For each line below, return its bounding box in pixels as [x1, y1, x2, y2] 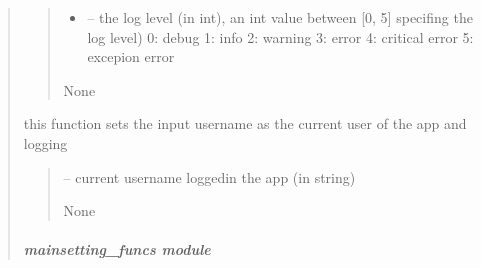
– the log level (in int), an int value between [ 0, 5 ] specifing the [87, 7, 473, 27]
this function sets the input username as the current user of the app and [23, 113, 467, 134]
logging [23, 132, 68, 153]
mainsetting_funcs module [23, 239, 211, 260]
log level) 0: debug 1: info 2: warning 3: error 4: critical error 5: [87, 26, 474, 47]
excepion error [87, 46, 175, 67]
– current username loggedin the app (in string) [63, 166, 356, 187]
